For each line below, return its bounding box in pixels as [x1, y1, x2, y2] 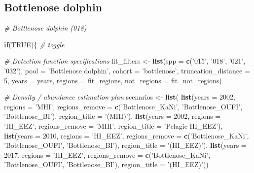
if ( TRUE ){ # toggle [4, 39, 65, 49]
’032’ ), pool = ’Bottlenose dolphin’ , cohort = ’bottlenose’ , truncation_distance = [4, 65, 250, 75]
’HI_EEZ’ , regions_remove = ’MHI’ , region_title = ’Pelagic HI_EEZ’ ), [4, 120, 223, 131]
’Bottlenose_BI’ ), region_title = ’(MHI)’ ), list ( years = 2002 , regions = [4, 111, 221, 121]
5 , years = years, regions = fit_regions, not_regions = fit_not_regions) [4, 75, 222, 85]
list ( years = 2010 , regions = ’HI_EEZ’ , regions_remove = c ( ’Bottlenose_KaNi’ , [4, 130, 249, 140]
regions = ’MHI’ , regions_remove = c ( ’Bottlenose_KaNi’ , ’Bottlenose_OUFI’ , [4, 101, 243, 111]
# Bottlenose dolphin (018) [4, 23, 87, 33]
